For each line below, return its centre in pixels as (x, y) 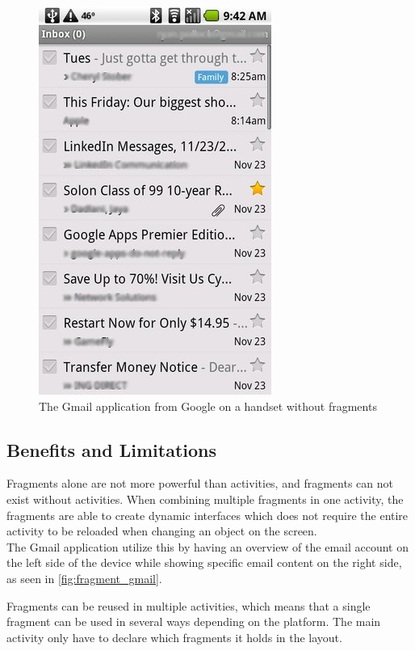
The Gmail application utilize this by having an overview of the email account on (207, 546)
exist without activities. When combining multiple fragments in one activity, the (205, 499)
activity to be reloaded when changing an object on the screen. (162, 531)
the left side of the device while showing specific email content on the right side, (204, 562)
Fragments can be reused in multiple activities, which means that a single (189, 605)
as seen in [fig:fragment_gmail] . (84, 578)
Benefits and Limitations (112, 449)
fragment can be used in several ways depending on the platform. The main (194, 621)
